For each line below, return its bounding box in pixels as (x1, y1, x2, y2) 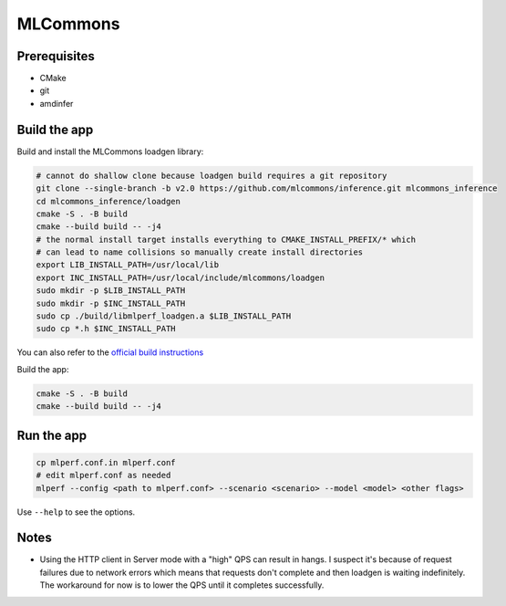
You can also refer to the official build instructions (16, 347, 204, 358)
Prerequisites (16, 48, 95, 64)
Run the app (16, 427, 87, 443)
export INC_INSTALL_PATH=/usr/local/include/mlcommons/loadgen (36, 272, 325, 283)
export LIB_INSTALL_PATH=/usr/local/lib (36, 260, 219, 270)
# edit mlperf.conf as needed (36, 470, 171, 481)
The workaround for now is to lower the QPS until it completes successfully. (39, 580, 325, 590)
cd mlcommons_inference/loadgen (36, 196, 181, 206)
